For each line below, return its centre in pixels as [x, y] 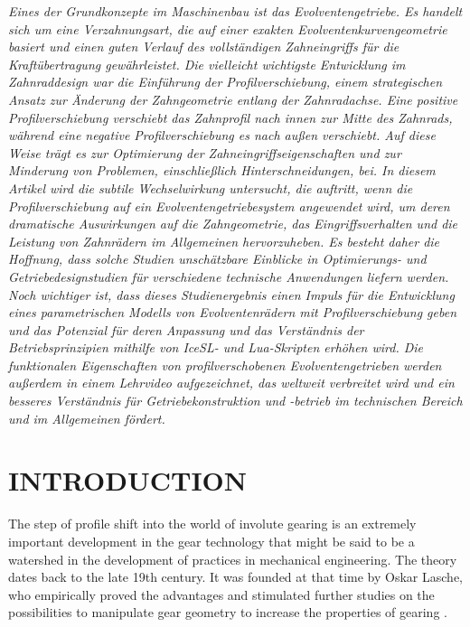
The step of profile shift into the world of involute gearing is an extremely [212, 524]
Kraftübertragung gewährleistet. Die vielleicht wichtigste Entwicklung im [207, 64]
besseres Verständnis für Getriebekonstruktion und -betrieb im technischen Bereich [235, 401]
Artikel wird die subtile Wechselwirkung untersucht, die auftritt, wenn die [211, 187]
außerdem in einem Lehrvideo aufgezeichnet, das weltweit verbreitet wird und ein [231, 383]
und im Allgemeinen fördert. [87, 418]
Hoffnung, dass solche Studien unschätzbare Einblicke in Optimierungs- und [217, 259]
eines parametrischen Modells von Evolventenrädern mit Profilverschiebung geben [233, 312]
